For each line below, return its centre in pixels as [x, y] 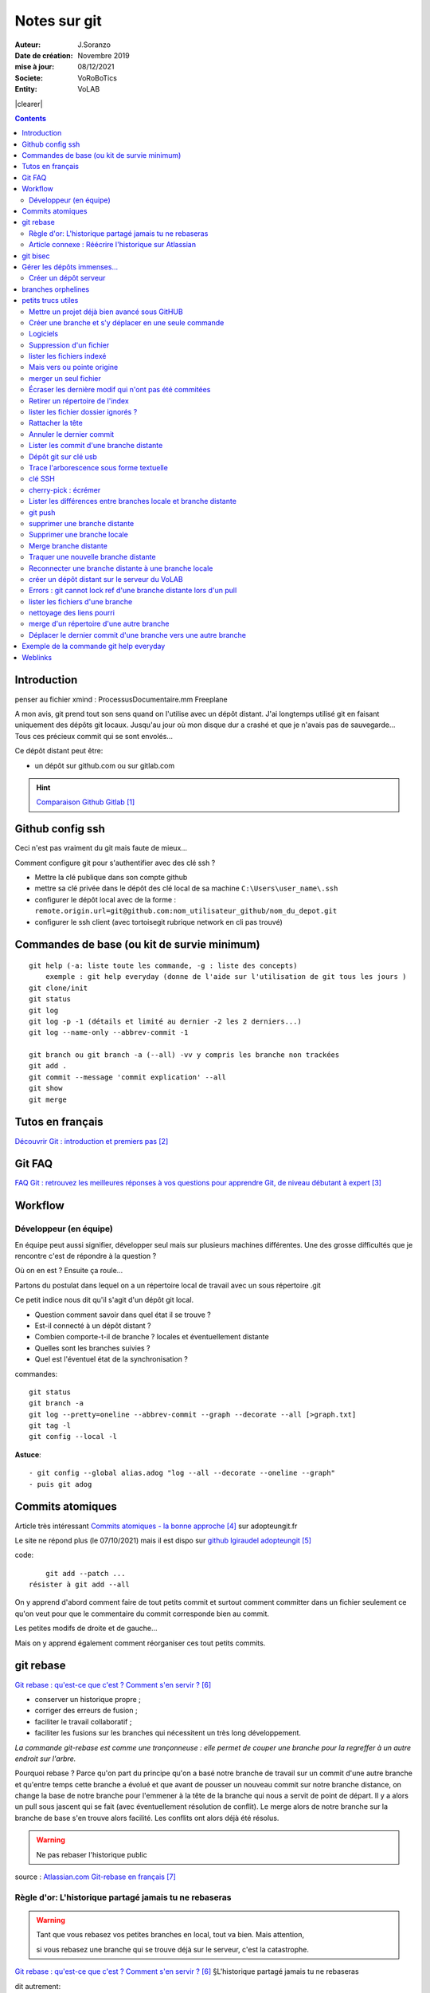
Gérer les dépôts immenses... [70, 266]
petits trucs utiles [50, 301]
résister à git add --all [80, 1585]
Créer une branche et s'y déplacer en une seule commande [127, 322]
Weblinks [37, 657]
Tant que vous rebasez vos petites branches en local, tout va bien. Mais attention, [170, 1935]
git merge [48, 1099]
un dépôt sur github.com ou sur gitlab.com [105, 765]
